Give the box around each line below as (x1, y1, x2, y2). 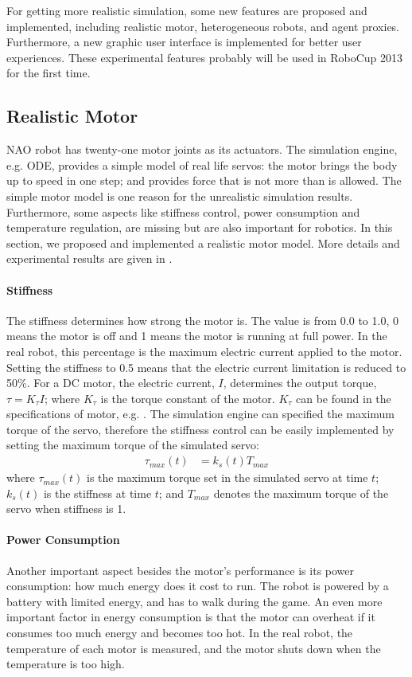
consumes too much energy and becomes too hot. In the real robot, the (6, 624, 353, 641)
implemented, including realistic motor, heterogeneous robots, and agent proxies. (6, 18, 400, 34)
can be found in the (296, 389, 391, 406)
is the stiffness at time (43, 484, 152, 501)
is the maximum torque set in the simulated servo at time (86, 469, 368, 486)
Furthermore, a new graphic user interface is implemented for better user (6, 33, 362, 50)
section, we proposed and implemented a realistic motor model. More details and (6, 234, 400, 251)
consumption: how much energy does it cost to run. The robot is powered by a (6, 577, 389, 594)
